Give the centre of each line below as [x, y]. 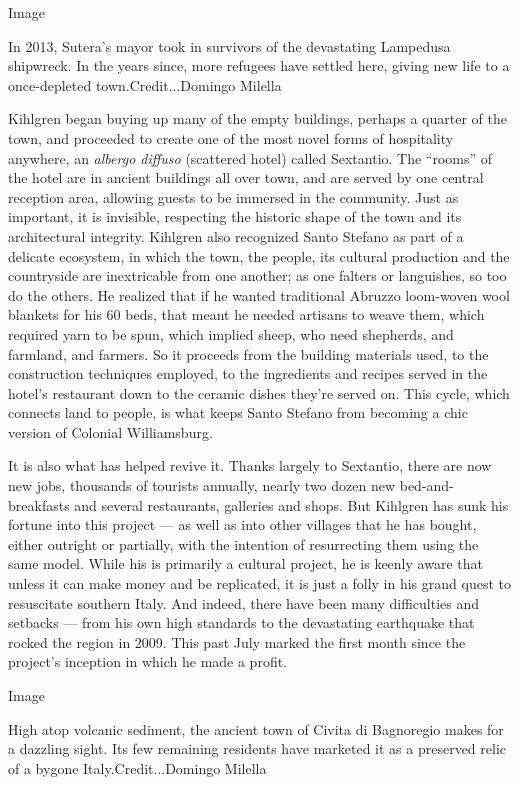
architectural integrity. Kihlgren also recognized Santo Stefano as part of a [236, 235]
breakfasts [39, 504]
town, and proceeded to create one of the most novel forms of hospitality [231, 137]
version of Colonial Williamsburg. [110, 431]
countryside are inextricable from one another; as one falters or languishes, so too [257, 275]
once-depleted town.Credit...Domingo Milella [145, 84]
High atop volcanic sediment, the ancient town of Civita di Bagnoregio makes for [256, 728]
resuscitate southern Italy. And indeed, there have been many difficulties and [243, 602]
